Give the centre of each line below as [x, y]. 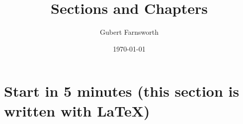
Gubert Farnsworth [129, 32]
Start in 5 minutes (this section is [122, 91]
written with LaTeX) [77, 110]
